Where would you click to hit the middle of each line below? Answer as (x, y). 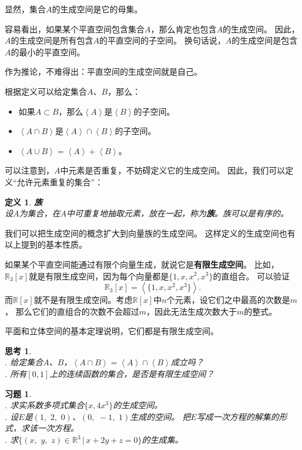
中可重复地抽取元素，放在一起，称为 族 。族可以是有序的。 (177, 213)
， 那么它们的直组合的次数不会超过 (72, 311)
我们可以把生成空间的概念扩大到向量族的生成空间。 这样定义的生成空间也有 (150, 233)
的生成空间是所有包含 (52, 40)
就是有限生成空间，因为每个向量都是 (99, 276)
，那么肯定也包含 (184, 29)
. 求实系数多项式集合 (45, 405)
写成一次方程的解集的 (238, 416)
